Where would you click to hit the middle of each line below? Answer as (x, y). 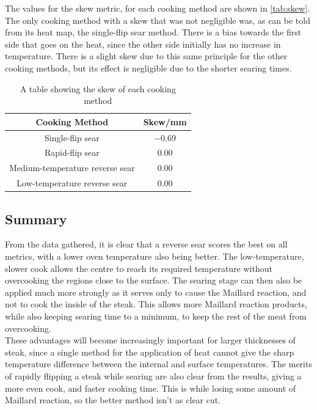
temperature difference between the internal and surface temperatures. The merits (158, 364)
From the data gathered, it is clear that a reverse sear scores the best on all (146, 244)
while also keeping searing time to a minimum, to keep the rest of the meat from (156, 316)
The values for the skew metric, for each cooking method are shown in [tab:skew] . (157, 8)
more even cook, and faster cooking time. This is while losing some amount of (151, 388)
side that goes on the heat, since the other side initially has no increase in (143, 44)
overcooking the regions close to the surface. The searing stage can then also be (154, 280)
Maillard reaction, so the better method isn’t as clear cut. (113, 400)
